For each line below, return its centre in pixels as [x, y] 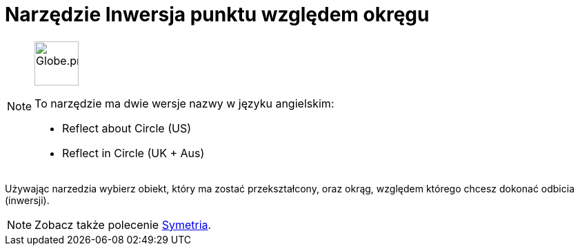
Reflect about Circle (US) [127, 128]
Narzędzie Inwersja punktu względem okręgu [217, 14]
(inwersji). [27, 200]
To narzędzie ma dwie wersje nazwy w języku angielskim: [184, 103]
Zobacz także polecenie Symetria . [123, 224]
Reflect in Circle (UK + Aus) [133, 153]
